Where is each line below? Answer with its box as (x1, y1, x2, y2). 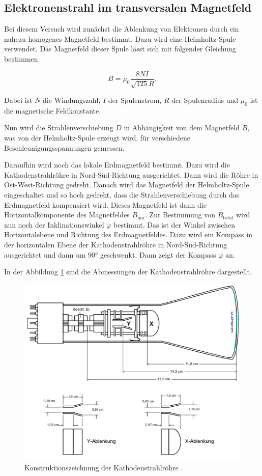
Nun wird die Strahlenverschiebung (4, 122, 113, 133)
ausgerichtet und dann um (4, 249, 86, 260)
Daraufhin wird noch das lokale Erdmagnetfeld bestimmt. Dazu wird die (4, 159, 230, 170)
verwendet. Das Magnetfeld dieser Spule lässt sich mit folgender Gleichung (4, 43, 236, 54)
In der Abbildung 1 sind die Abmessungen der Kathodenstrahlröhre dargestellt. (4, 266, 252, 277)
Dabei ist (4, 95, 33, 105)
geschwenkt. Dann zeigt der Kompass (100, 249, 216, 260)
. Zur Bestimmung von (145, 209, 216, 220)
